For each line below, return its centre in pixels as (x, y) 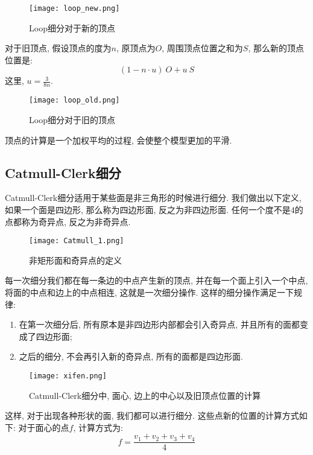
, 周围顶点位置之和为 (202, 48)
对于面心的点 (44, 427)
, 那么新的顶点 (276, 48)
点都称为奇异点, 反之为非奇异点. (68, 221)
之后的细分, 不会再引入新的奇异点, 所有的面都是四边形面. (131, 356)
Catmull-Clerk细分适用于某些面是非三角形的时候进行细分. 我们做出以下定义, (153, 198)
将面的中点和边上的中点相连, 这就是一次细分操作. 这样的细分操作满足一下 (150, 292)
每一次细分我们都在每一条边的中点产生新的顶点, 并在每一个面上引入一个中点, (156, 280)
